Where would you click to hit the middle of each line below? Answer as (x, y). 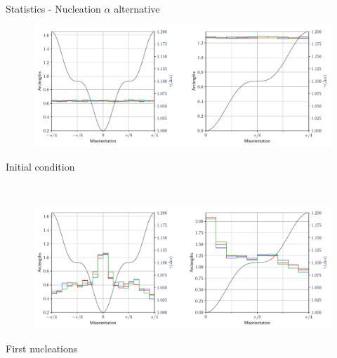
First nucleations (42, 349)
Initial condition (40, 167)
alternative (137, 8)
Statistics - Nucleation (53, 8)
